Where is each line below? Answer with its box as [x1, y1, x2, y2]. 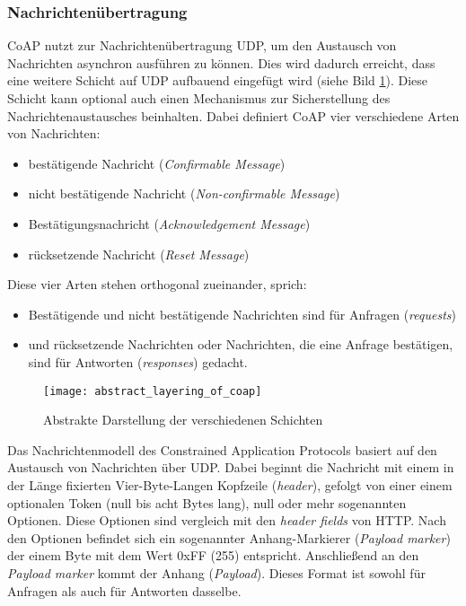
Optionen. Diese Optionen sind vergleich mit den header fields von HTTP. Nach [7, 511, 446, 530]
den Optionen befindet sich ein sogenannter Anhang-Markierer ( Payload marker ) [7, 528, 451, 547]
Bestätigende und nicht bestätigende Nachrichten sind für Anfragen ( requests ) [28, 304, 456, 323]
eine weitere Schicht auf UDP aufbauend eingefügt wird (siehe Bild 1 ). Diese [7, 71, 428, 90]
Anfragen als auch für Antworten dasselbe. [7, 581, 242, 600]
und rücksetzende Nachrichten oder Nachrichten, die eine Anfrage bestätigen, [28, 335, 453, 354]
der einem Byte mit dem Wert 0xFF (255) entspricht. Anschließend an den [7, 546, 419, 565]
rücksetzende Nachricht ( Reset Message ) [28, 244, 250, 263]
